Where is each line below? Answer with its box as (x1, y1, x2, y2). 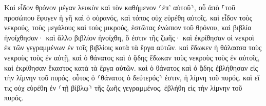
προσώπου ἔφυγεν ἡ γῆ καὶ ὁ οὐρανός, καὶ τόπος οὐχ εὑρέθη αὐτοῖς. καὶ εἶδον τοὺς (4, 12, 252, 23)
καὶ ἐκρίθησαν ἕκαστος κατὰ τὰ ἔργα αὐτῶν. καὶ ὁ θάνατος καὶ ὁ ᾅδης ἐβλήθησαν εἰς (4, 62, 258, 73)
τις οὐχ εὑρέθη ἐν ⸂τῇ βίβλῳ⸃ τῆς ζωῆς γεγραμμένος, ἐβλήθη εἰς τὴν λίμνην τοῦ (4, 82, 242, 93)
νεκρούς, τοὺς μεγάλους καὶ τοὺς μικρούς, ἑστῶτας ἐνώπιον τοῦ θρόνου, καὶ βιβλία (4, 22, 252, 33)
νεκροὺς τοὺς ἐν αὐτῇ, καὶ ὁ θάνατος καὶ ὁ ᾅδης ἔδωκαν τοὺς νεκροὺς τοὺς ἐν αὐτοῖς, (4, 52, 260, 62)
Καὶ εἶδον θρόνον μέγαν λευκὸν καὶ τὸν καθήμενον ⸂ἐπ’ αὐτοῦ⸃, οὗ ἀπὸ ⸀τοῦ (4, 2, 235, 12)
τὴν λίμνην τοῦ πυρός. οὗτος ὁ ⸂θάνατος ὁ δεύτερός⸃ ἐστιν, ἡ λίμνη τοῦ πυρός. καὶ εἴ (4, 72, 260, 83)
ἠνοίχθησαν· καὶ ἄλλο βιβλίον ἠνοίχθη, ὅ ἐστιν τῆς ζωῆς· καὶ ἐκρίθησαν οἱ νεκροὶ (4, 32, 254, 43)
